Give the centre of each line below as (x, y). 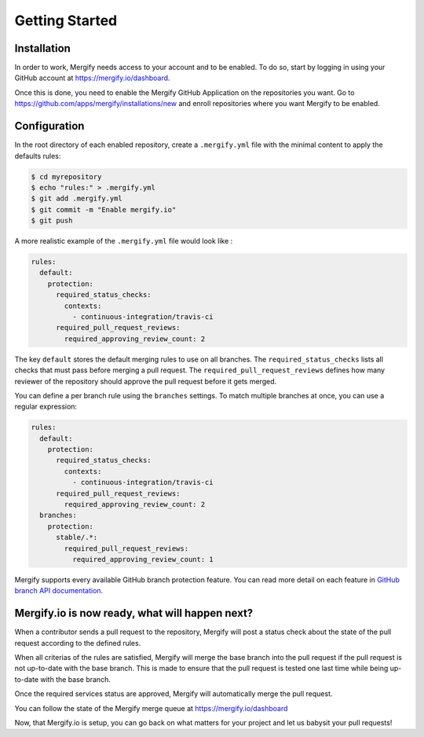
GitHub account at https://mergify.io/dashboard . (92, 78)
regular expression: (46, 407)
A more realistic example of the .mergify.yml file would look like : (124, 241)
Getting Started (66, 20)
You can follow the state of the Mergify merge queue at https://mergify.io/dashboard (151, 708)
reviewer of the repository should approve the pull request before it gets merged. (146, 381)
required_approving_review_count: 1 (143, 559)
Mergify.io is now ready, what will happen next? (134, 613)
